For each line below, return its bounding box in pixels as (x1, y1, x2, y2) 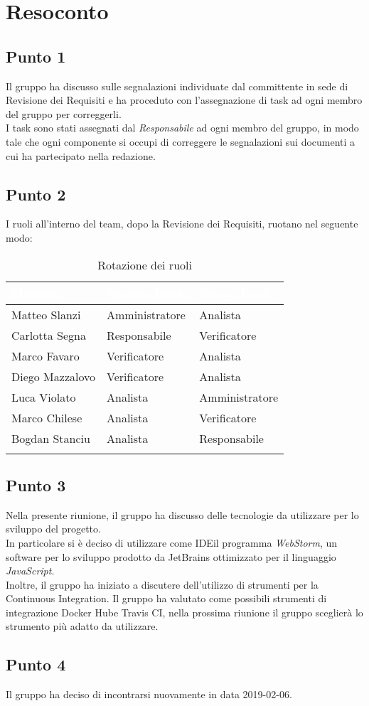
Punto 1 (6, 45, 66, 67)
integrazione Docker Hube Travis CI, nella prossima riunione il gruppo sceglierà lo (6, 604, 363, 619)
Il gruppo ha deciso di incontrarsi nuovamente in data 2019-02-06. (6, 687, 292, 702)
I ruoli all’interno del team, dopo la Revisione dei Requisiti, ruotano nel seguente (6, 216, 358, 231)
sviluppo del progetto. (6, 521, 101, 536)
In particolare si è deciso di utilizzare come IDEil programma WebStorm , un (6, 535, 338, 550)
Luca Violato (11, 388, 76, 405)
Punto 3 (6, 474, 66, 496)
